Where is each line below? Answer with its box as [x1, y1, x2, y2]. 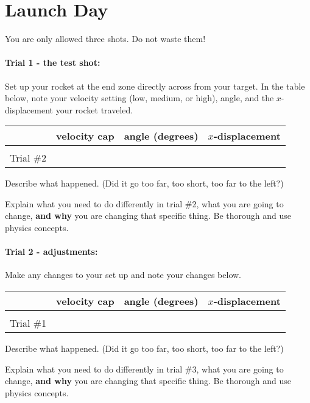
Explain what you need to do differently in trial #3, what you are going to [5, 362, 284, 375]
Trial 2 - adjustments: [5, 245, 98, 258]
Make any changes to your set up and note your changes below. [5, 268, 242, 281]
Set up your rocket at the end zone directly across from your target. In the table [5, 79, 305, 92]
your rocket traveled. [55, 103, 133, 116]
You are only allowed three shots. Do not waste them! [5, 32, 206, 45]
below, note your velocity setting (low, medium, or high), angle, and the [5, 91, 274, 104]
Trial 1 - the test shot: [5, 56, 100, 69]
